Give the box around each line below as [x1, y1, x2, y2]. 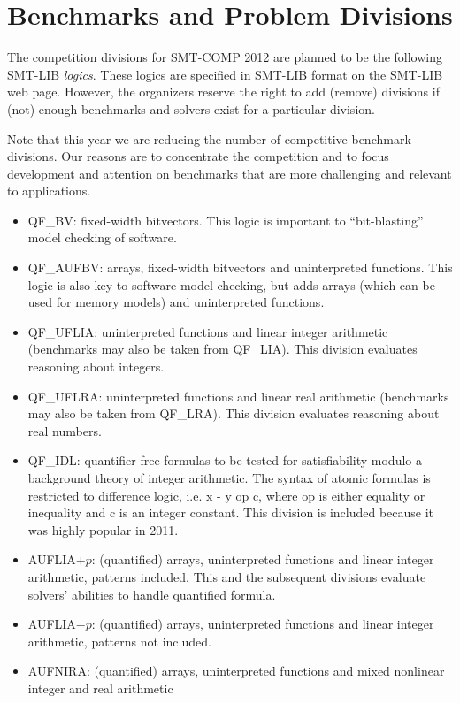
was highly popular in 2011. [27, 520, 179, 539]
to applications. [7, 181, 91, 200]
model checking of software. [27, 228, 177, 247]
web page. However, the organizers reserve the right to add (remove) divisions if [7, 82, 440, 101]
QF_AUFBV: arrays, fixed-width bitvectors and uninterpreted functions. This [27, 258, 453, 277]
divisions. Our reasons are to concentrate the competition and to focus [7, 147, 389, 165]
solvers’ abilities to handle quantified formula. [27, 585, 276, 603]
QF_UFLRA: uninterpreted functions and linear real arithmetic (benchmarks [27, 386, 449, 405]
